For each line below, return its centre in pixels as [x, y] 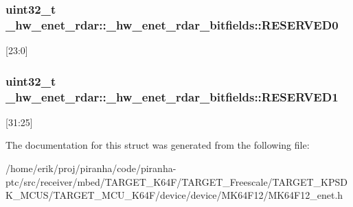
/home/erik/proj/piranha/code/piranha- [91, 168]
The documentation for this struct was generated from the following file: [158, 145]
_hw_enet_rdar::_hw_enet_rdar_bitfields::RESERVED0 [172, 24]
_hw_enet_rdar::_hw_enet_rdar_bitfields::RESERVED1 [172, 96]
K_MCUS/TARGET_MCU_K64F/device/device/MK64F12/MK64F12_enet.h [174, 195]
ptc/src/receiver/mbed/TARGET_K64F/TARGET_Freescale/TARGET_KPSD [176, 181]
